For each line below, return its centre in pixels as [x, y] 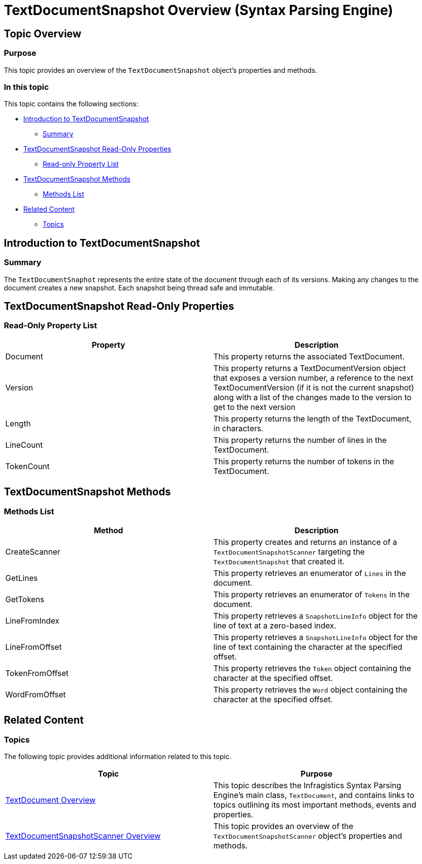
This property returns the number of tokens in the [304, 461]
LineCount [24, 445]
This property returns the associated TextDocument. [309, 356]
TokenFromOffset [37, 673]
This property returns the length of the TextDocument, [313, 418]
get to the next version [255, 407]
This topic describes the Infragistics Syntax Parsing [308, 786]
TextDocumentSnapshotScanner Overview [83, 836]
